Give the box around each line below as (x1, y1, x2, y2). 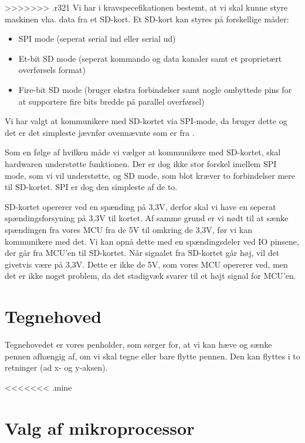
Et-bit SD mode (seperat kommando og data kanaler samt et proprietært (18, 52, 282, 64)
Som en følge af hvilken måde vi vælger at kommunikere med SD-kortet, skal (5, 146, 281, 158)
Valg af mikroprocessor (5, 415, 195, 439)
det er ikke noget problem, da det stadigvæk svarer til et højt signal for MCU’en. (5, 269, 296, 282)
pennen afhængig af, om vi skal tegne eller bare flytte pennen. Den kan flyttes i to (5, 349, 300, 362)
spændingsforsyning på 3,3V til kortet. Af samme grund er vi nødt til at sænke (5, 212, 289, 224)
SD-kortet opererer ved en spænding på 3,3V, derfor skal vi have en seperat (5, 200, 276, 212)
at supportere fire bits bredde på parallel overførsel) (18, 95, 205, 107)
